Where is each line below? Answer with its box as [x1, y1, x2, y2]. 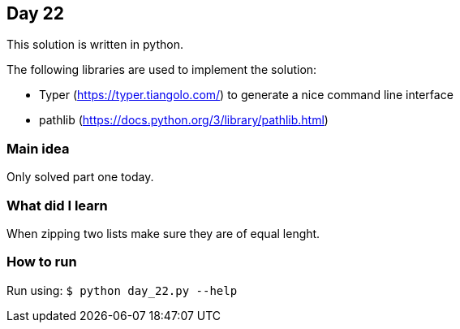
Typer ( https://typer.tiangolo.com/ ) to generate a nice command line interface [39, 88, 454, 102]
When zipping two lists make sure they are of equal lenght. [6, 226, 320, 240]
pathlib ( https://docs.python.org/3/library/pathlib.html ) [39, 113, 329, 128]
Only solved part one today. [6, 170, 154, 184]
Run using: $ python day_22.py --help [6, 283, 238, 297]
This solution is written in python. [6, 37, 183, 52]
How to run [6, 253, 77, 271]
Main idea [6, 140, 70, 157]
